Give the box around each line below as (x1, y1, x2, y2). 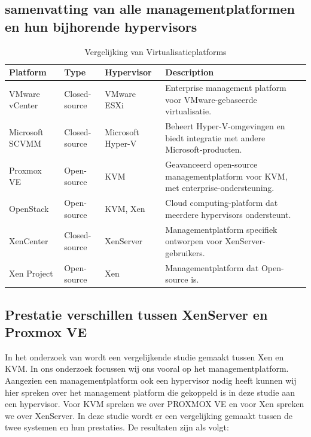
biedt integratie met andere (165, 131, 266, 144)
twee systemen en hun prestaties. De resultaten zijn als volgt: (5, 421, 229, 433)
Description (165, 66, 214, 78)
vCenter (9, 99, 38, 111)
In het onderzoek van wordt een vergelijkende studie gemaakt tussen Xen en (5, 350, 284, 363)
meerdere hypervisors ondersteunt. (165, 208, 291, 220)
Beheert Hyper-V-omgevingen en (165, 120, 285, 132)
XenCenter (9, 235, 48, 247)
